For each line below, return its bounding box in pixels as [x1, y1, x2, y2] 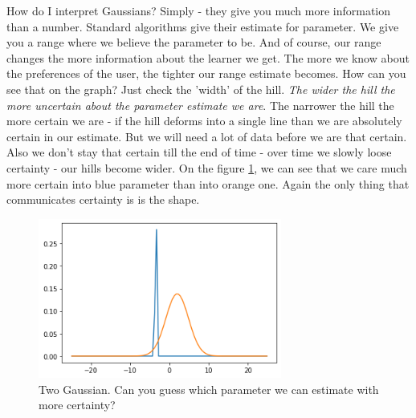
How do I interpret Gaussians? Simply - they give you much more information [6, 2, 391, 18]
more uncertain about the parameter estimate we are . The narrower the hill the [6, 96, 394, 113]
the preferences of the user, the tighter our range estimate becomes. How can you [6, 65, 406, 82]
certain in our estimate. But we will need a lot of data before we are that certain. [6, 128, 407, 144]
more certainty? [39, 396, 116, 413]
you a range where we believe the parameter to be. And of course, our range [6, 34, 381, 51]
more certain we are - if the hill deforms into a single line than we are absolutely [6, 112, 402, 129]
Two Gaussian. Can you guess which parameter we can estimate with [39, 380, 379, 397]
